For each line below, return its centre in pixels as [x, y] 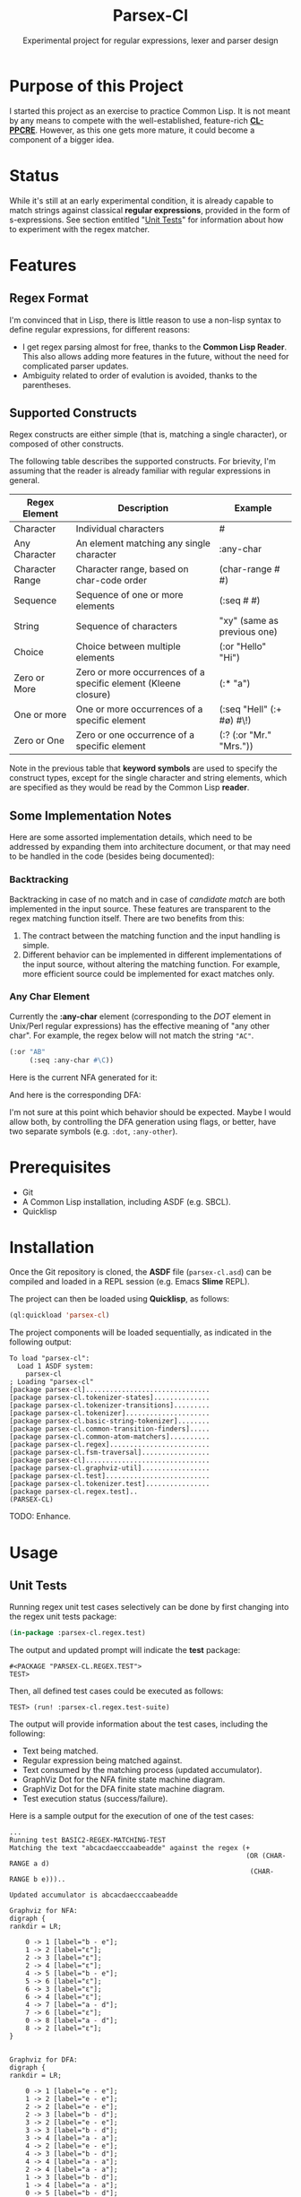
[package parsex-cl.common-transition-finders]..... [110, 1429]
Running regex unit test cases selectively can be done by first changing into [149, 1607]
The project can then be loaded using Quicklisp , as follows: [120, 1299]
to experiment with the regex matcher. [80, 229]
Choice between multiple [128, 646]
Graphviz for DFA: [43, 2060]
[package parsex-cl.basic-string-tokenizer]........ [110, 1422]
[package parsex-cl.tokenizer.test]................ [110, 1484]
